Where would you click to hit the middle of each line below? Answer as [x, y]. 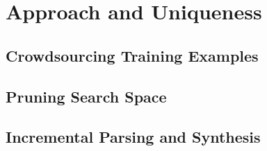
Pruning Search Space [86, 96]
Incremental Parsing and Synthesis [133, 137]
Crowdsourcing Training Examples [132, 55]
